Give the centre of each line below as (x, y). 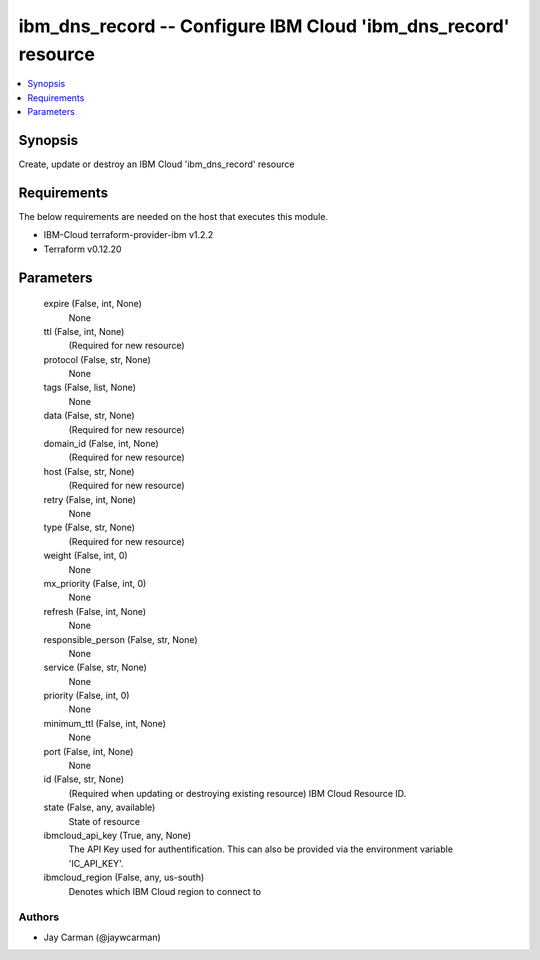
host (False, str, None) (89, 471)
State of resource (104, 821)
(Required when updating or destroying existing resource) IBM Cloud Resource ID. (237, 793)
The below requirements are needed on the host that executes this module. (173, 216)
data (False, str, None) (89, 416)
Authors (39, 917)
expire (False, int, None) (92, 304)
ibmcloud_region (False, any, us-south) (124, 877)
